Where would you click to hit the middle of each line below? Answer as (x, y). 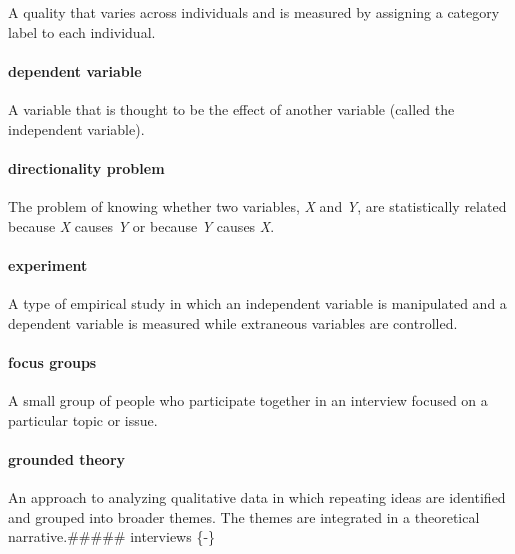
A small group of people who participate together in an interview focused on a (248, 399)
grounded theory (67, 458)
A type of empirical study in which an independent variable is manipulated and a (257, 302)
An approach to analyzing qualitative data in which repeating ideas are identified (257, 496)
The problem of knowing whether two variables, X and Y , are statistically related (257, 205)
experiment (48, 264)
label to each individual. (82, 31)
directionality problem (86, 167)
